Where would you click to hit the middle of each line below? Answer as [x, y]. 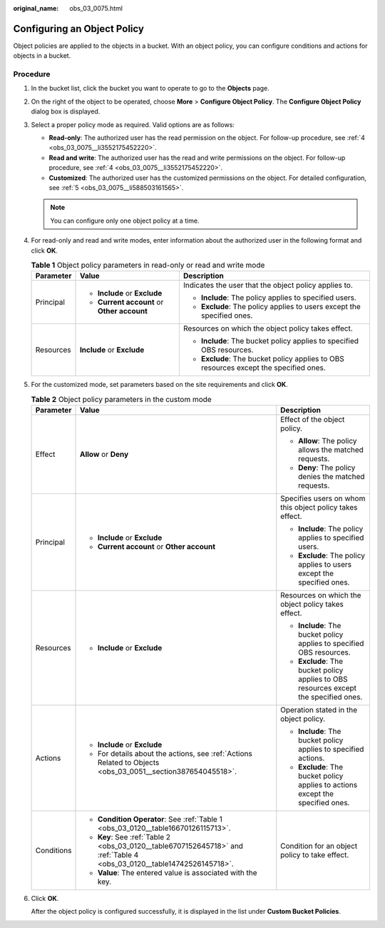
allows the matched [331, 450]
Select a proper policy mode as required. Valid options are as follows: [133, 124]
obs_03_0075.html [96, 8]
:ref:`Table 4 [118, 855]
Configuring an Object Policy [78, 29]
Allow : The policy [328, 441]
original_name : [36, 8]
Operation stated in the [319, 710]
